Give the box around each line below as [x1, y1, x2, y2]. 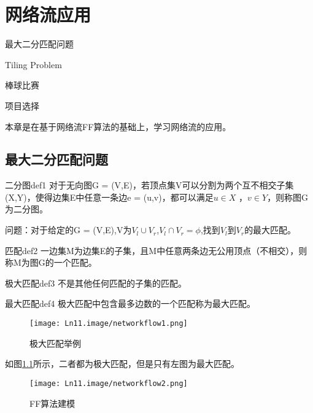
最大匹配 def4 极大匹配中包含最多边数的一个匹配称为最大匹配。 [5, 297, 255, 310]
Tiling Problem [5, 58, 62, 71]
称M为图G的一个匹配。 [5, 256, 97, 269]
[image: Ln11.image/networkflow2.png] [29, 379, 188, 388]
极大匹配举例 [29, 336, 81, 349]
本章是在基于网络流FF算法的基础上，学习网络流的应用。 [5, 120, 231, 133]
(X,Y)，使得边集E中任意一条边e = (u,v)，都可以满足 [5, 190, 214, 203]
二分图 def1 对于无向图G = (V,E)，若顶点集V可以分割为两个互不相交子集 [5, 179, 294, 191]
